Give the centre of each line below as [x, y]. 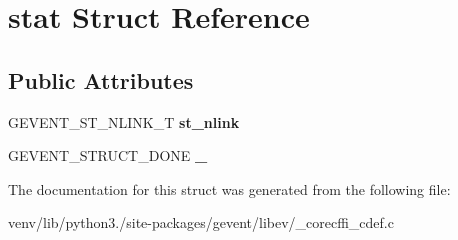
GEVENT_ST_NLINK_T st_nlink [124, 121]
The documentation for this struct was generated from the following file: [229, 188]
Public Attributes [101, 79]
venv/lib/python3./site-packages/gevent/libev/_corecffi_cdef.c [201, 222]
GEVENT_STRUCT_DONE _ [108, 155]
